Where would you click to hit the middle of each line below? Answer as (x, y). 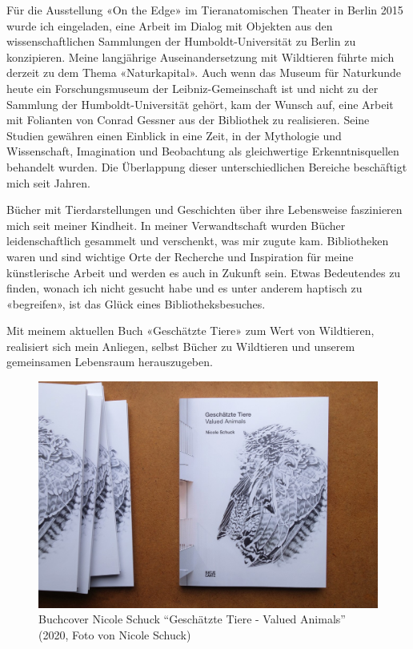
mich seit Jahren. (48, 182)
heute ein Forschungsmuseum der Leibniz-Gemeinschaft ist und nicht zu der (192, 88)
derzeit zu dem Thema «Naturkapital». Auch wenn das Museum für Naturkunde (204, 73)
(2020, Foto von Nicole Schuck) (115, 635)
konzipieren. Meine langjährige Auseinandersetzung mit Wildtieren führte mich (200, 56)
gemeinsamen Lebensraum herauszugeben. (110, 362)
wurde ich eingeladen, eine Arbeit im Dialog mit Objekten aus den (170, 25)
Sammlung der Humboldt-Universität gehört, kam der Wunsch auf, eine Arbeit (200, 104)
